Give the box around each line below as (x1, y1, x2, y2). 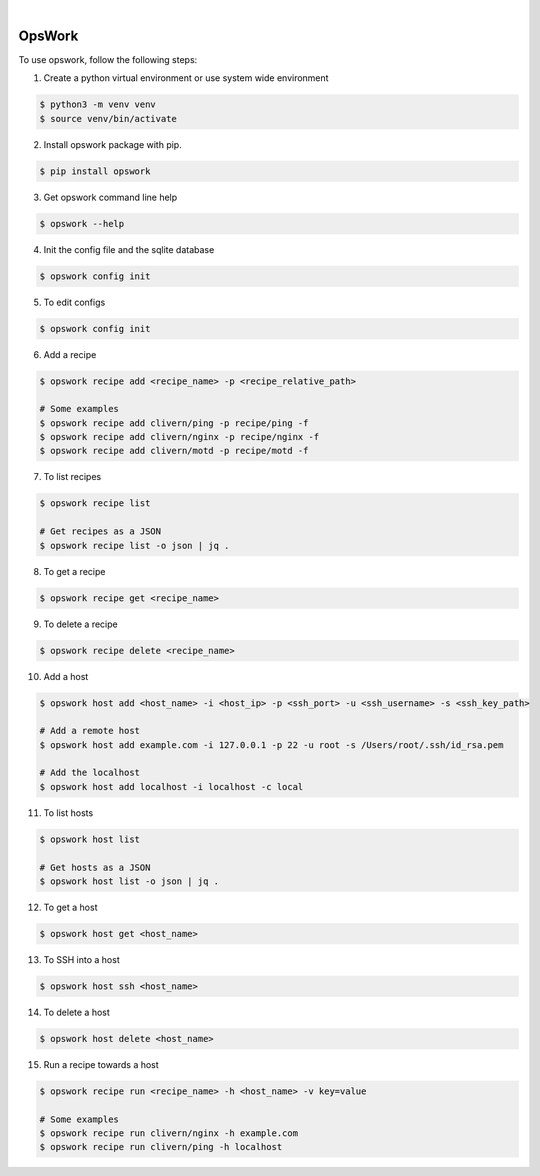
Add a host (43, 670, 89, 682)
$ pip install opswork (39, 165, 151, 177)
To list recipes (43, 471, 102, 483)
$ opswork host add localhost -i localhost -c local (39, 781, 304, 792)
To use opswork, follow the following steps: (18, 53, 198, 65)
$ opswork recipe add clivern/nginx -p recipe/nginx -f (39, 431, 320, 443)
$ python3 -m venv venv (39, 99, 157, 110)
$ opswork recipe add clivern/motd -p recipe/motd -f (39, 445, 309, 457)
